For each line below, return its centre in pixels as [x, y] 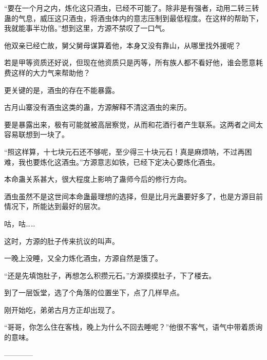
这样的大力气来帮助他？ [51, 72]
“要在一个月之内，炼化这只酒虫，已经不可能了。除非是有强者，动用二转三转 [132, 8]
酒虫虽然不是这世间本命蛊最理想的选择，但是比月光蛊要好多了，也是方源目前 [133, 196]
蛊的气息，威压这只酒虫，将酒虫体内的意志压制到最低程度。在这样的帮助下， [133, 18]
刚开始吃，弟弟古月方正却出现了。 [62, 309]
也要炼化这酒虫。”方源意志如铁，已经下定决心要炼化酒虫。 [122, 162]
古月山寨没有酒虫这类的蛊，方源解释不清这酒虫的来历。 [98, 107]
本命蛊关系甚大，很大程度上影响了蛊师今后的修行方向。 [98, 179]
